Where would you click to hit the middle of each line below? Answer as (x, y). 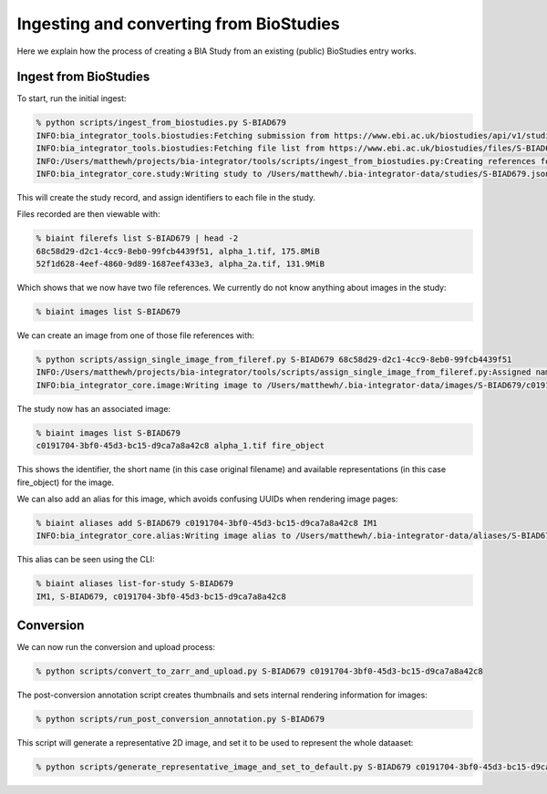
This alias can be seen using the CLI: (86, 560)
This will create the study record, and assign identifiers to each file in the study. (166, 197)
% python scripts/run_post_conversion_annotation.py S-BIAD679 (181, 719)
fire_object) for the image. (65, 482)
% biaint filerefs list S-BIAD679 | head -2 (137, 238)
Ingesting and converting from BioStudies (179, 24)
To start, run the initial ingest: (72, 98)
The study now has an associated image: (94, 408)
